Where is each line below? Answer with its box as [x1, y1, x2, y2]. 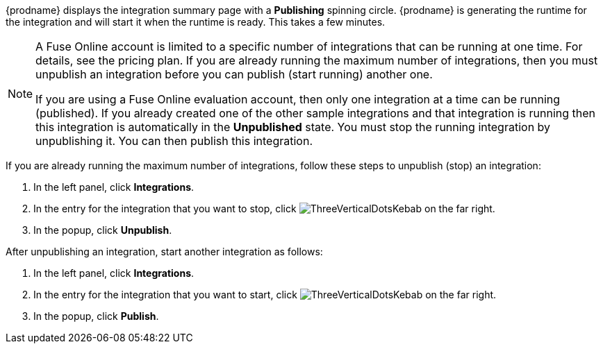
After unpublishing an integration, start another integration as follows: [6, 246, 323, 257]
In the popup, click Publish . [33, 310, 159, 322]
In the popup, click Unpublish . [33, 224, 172, 236]
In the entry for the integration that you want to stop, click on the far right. [33, 203, 495, 214]
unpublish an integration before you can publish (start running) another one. [35, 67, 433, 81]
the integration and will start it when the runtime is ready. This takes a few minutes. [6, 16, 386, 28]
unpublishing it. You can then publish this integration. [35, 134, 313, 148]
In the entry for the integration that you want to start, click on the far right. [33, 289, 497, 300]
